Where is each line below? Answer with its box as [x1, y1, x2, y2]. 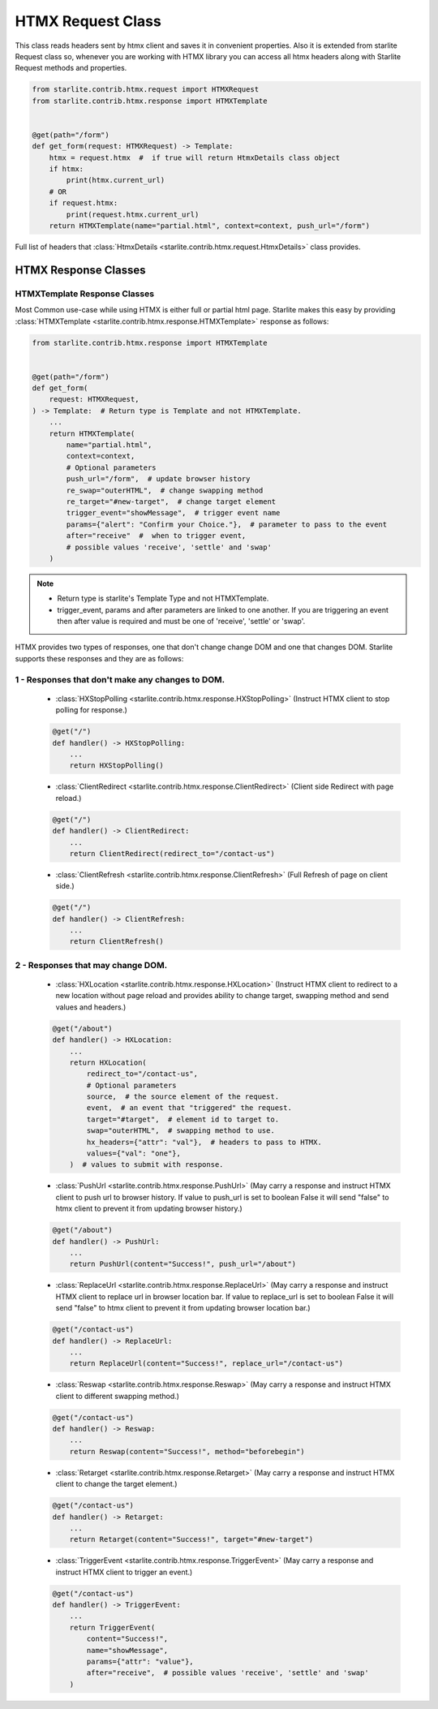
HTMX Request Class [15, 12, 161, 30]
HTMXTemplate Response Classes [15, 288, 154, 299]
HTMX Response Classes [15, 263, 146, 277]
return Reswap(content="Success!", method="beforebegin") [69, 1447, 305, 1456]
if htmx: [49, 165, 84, 174]
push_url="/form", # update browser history [66, 475, 251, 484]
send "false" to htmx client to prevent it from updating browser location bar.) [55, 1303, 311, 1313]
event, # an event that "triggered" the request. [86, 1104, 292, 1113]
